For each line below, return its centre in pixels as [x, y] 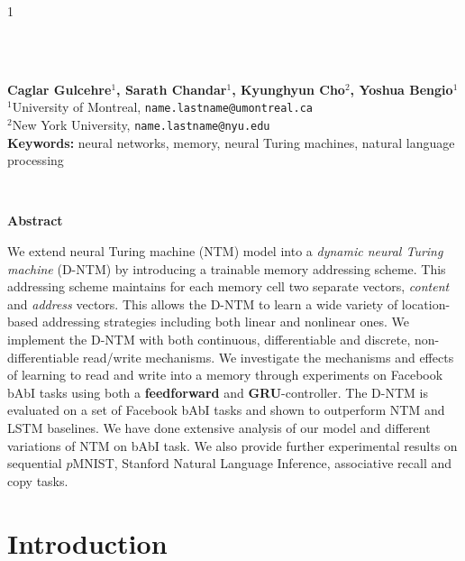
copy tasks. [38, 480]
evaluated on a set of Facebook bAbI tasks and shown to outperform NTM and [226, 410]
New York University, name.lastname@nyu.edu [141, 125]
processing [36, 160]
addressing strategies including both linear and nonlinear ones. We [225, 322]
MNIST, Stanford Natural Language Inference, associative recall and [262, 463]
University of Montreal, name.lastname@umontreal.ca [162, 107]
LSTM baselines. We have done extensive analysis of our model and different [219, 428]
